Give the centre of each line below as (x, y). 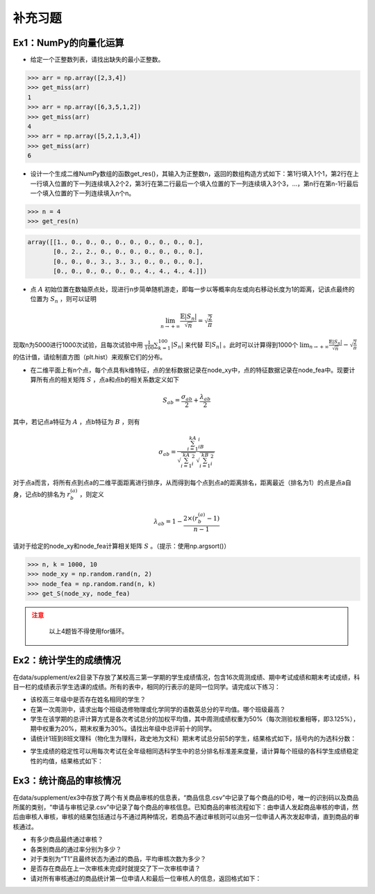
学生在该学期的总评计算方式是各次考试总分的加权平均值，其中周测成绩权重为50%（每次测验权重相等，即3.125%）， (195, 719)
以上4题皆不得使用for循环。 (89, 631)
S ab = (171, 401)
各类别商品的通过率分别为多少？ (76, 849)
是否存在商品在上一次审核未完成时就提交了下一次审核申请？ (115, 868)
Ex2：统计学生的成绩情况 (67, 660)
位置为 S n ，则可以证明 (64, 300)
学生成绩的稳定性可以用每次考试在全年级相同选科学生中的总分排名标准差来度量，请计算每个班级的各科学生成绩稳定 (194, 751)
